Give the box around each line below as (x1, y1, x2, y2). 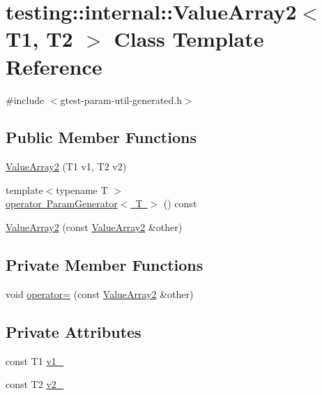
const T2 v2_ (6, 377, 64, 392)
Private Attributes (6, 320, 141, 342)
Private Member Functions (6, 254, 204, 276)
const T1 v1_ (6, 353, 64, 368)
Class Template (114, 24, 264, 53)
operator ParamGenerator (6, 196, 118, 211)
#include (6, 92, 45, 107)
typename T (56, 182, 108, 197)
